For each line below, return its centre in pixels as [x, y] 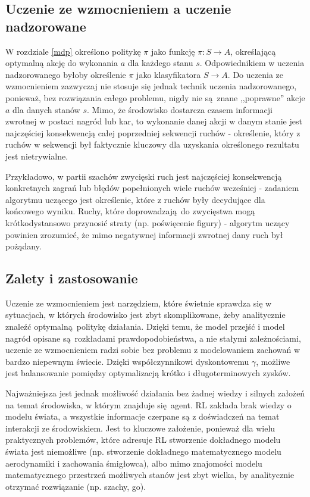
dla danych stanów [46, 109]
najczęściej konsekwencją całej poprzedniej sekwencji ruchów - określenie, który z [153, 132]
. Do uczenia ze [255, 74]
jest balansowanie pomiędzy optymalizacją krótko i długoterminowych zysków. [148, 373]
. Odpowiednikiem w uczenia [252, 63]
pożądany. [24, 246]
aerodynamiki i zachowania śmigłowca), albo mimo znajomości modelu [134, 463]
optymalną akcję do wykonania [62, 63]
